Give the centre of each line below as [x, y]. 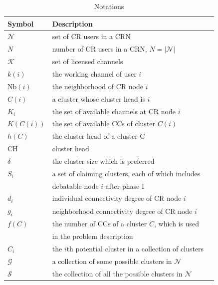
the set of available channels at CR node [114, 111]
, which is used [176, 224]
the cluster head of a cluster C [99, 136]
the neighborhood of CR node [98, 86]
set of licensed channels [88, 61]
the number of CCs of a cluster [100, 224]
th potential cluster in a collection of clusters [135, 248]
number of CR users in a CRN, [100, 49]
